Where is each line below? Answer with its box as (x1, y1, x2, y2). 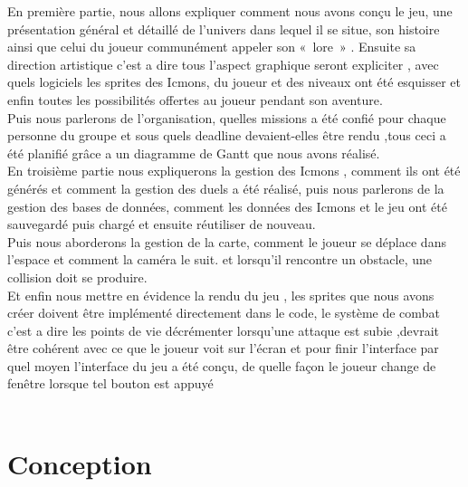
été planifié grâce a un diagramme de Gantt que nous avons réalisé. (7, 143, 380, 162)
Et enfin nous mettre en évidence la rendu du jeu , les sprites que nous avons (7, 285, 435, 304)
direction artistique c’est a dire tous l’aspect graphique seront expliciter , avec (7, 54, 439, 73)
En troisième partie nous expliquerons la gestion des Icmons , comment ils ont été (7, 161, 461, 180)
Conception (7, 444, 152, 482)
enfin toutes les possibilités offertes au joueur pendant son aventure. (7, 90, 383, 109)
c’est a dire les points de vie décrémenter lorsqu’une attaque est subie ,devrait (7, 320, 440, 339)
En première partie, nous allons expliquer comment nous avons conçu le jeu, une (7, 2, 453, 20)
